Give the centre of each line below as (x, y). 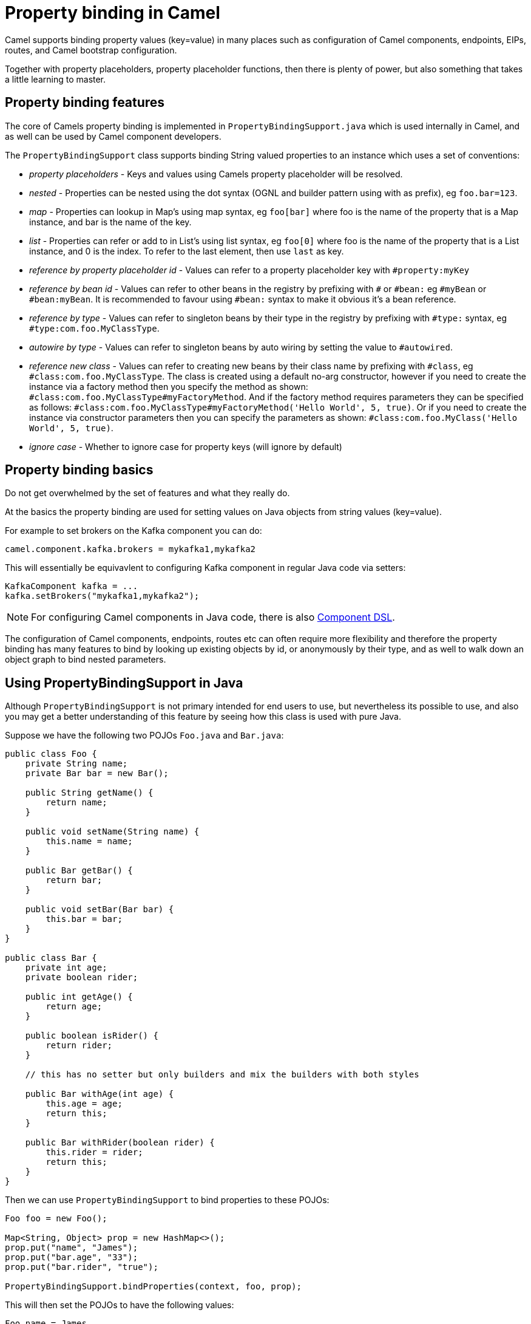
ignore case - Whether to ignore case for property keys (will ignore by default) (186, 446)
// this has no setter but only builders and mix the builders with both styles (222, 1075)
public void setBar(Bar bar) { (100, 909)
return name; (76, 803)
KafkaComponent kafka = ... (72, 586)
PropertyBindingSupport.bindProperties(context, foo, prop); (153, 1287)
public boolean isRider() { (92, 1036)
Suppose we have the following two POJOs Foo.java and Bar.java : (144, 735)
